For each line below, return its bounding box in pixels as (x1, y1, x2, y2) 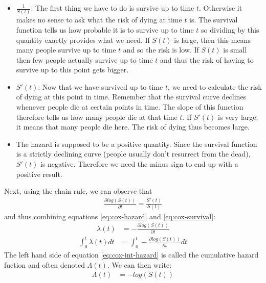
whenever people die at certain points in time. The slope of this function (16, 101, 243, 112)
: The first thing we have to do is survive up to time (31, 3, 194, 13)
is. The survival (189, 14, 238, 25)
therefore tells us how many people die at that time (16, 111, 178, 122)
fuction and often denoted (4, 259, 85, 270)
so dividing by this (201, 24, 259, 35)
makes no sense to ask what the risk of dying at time (16, 14, 182, 25)
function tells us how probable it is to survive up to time (16, 24, 194, 35)
